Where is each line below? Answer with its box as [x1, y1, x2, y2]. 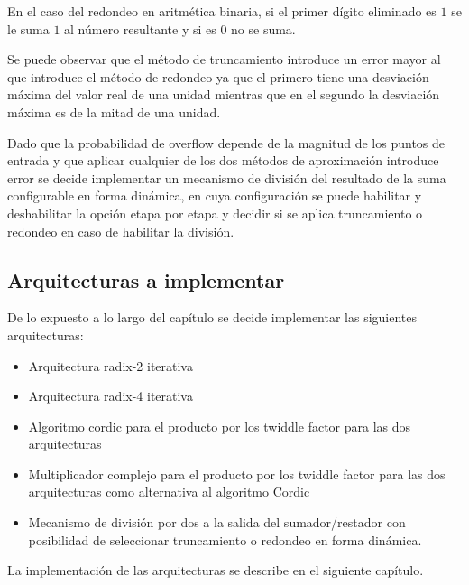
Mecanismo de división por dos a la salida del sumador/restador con [28, 513, 406, 532]
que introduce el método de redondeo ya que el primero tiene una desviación [7, 67, 429, 86]
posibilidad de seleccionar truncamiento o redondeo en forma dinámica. [28, 530, 422, 549]
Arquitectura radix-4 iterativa [28, 386, 193, 405]
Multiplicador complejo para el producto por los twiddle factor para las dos [28, 464, 446, 483]
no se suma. [231, 19, 296, 38]
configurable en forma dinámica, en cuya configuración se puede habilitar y [7, 186, 422, 205]
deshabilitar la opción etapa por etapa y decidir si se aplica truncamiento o [7, 203, 423, 222]
